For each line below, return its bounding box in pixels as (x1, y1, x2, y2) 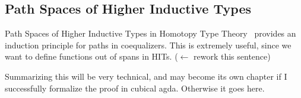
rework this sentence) (193, 50, 271, 63)
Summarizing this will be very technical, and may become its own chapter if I (5, 70, 287, 82)
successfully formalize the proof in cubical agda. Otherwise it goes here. (5, 81, 265, 94)
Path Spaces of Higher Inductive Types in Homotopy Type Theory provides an (5, 27, 296, 40)
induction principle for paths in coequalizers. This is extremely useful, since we (5, 38, 292, 51)
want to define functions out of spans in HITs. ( (5, 50, 178, 63)
